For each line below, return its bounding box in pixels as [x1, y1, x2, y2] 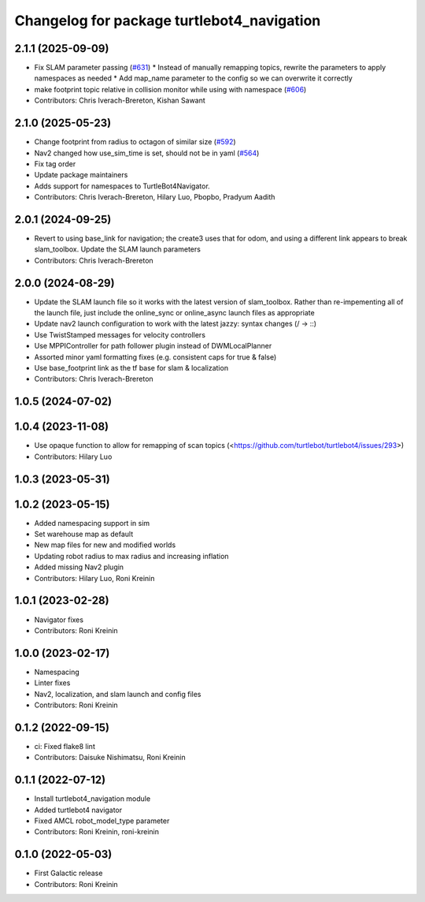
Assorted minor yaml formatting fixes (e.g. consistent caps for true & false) [34, 352, 277, 362]
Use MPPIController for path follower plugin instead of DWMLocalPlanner [34, 341, 272, 351]
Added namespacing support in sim [34, 518, 150, 527]
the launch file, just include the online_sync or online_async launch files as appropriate [34, 308, 315, 318]
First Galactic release [34, 868, 103, 878]
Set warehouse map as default [34, 529, 134, 539]
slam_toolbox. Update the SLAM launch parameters [34, 244, 201, 254]
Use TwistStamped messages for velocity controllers [34, 330, 206, 339]
